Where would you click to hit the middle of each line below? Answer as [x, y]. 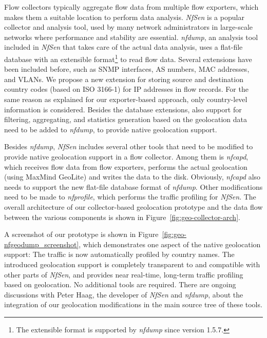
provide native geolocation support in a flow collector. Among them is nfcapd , [126, 156]
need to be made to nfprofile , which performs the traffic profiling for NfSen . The [130, 197]
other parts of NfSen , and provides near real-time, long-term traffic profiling [124, 274]
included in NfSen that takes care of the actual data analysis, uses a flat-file [123, 47]
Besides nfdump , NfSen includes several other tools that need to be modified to [129, 146]
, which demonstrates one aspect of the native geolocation [170, 244]
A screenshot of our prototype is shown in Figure [81, 234]
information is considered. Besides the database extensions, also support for [123, 109]
